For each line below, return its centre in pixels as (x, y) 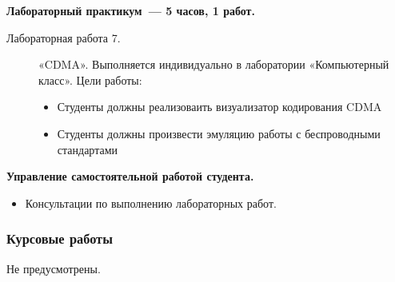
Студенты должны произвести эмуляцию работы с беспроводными (219, 133)
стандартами (88, 149)
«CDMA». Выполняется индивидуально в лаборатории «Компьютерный (214, 64)
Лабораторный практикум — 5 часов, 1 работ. (131, 10)
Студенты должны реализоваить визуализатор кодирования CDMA (219, 107)
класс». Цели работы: (90, 79)
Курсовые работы (60, 238)
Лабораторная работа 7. (64, 37)
